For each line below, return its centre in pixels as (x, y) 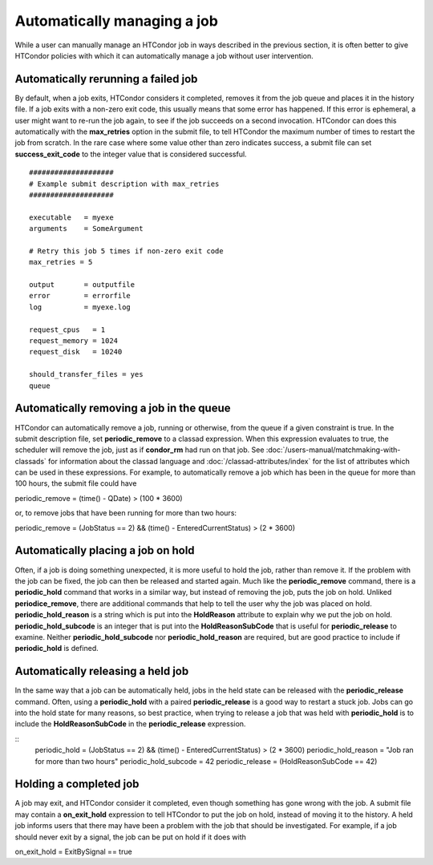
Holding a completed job (77, 784)
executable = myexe (71, 217)
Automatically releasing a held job (102, 671)
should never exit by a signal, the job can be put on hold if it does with (130, 837)
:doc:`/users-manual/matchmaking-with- (333, 450)
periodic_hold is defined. (57, 649)
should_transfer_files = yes (86, 374)
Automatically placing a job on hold (105, 550)
